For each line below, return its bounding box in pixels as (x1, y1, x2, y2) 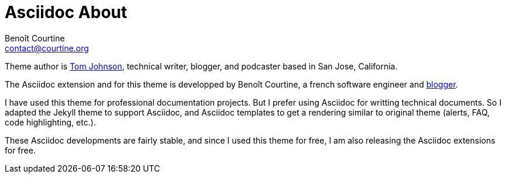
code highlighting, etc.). (5, 117, 96, 127)
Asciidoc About (5, 2, 128, 22)
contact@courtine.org (5, 43, 89, 53)
